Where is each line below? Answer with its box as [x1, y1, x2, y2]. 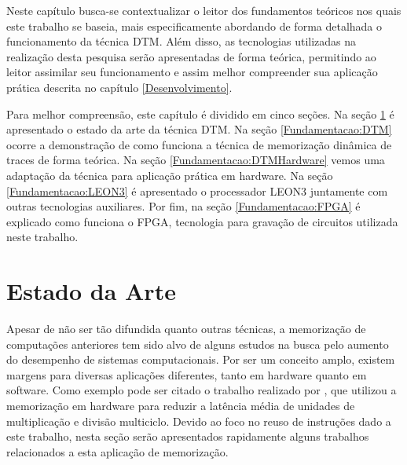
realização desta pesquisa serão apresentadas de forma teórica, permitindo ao [6, 48, 376, 64]
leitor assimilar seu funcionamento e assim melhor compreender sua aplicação [6, 64, 378, 80]
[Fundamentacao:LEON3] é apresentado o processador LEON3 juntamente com [6, 182, 388, 199]
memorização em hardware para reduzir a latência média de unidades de [6, 397, 355, 413]
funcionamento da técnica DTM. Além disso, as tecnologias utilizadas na [6, 33, 357, 49]
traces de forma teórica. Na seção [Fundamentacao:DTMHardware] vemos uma [6, 152, 385, 168]
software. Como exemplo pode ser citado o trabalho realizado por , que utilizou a [6, 382, 397, 398]
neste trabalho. [6, 229, 79, 245]
